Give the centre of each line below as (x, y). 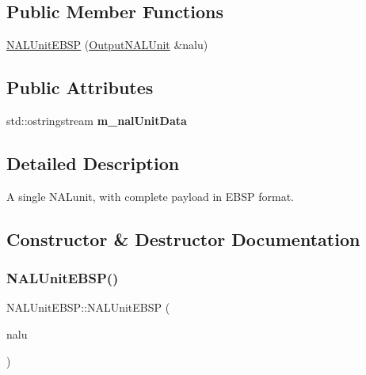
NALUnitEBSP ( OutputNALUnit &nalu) (107, 45)
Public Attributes (80, 87)
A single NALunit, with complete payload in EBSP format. (150, 196)
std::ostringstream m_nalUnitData (97, 120)
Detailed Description (93, 163)
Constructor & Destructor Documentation (183, 239)
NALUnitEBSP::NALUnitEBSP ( (88, 307)
